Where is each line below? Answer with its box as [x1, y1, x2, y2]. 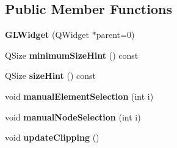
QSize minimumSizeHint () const [5, 48, 139, 61]
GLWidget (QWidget [5, 28, 90, 41]
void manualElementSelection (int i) [5, 89, 154, 102]
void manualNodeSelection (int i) [5, 110, 141, 123]
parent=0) [96, 28, 135, 41]
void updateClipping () [5, 131, 99, 144]
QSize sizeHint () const [5, 69, 96, 82]
